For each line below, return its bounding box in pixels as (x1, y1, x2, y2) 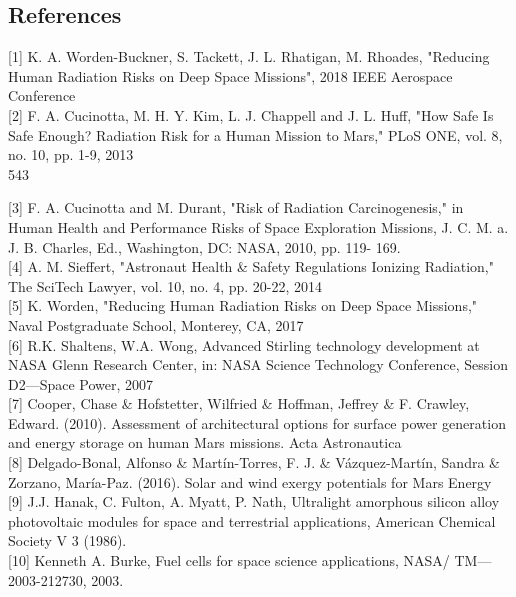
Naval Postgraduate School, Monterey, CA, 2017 (8, 314, 304, 335)
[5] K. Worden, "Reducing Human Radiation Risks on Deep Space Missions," (8, 295, 478, 316)
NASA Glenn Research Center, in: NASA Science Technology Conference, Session (8, 354, 508, 375)
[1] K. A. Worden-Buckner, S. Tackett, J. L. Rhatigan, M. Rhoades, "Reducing (8, 46, 490, 67)
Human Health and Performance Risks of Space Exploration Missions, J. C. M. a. (8, 216, 509, 237)
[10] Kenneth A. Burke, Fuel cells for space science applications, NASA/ (8, 550, 450, 571)
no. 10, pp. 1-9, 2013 (8, 144, 134, 165)
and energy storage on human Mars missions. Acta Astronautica (8, 432, 402, 453)
